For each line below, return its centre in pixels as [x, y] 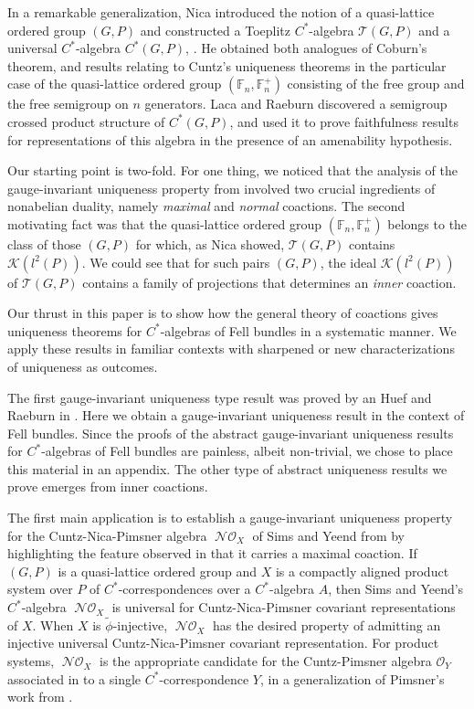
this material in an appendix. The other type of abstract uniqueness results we [227, 468]
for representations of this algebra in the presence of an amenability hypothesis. [230, 139]
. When [53, 624]
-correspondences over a [184, 589]
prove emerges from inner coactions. [108, 487]
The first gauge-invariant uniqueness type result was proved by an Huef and [220, 397]
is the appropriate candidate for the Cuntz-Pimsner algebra [266, 661]
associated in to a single [74, 678]
